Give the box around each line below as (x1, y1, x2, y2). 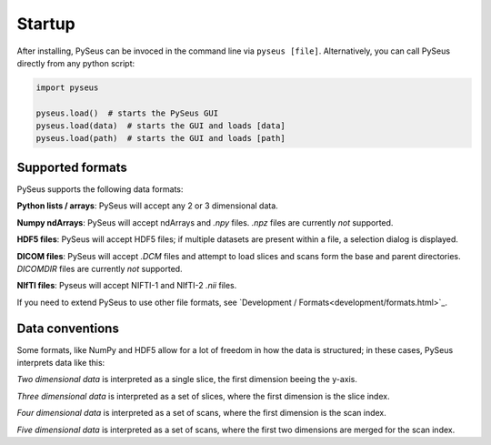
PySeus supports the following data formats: (16, 183, 184, 195)
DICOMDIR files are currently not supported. (16, 263, 183, 274)
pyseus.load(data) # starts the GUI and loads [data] (35, 121, 286, 131)
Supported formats (16, 159, 127, 175)
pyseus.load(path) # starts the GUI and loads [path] (35, 133, 286, 144)
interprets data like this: (16, 358, 105, 369)
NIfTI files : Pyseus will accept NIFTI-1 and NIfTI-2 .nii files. (16, 280, 237, 291)
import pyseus (35, 82, 99, 93)
